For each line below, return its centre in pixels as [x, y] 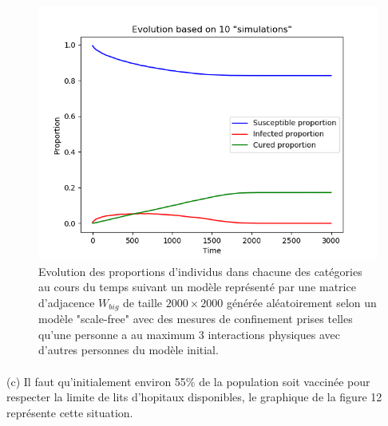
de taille [143, 302]
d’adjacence [67, 302]
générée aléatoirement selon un [301, 302]
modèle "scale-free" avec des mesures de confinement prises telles [196, 319]
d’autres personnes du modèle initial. [129, 350]
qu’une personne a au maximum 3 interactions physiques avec [189, 334]
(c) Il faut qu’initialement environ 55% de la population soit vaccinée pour [188, 381]
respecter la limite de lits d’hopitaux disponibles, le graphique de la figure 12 [194, 397]
